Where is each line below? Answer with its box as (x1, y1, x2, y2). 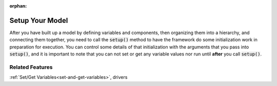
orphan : (9, 3, 27, 9)
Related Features (9, 64, 53, 71)
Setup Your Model (9, 16, 68, 25)
